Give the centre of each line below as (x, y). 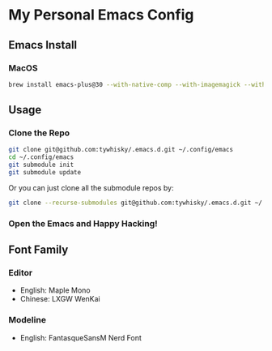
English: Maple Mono (55, 290)
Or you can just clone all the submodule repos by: (91, 187)
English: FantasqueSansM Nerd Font (81, 337)
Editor (21, 273)
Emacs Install (43, 45)
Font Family (38, 250)
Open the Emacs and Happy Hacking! (83, 223)
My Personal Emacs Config (101, 15)
